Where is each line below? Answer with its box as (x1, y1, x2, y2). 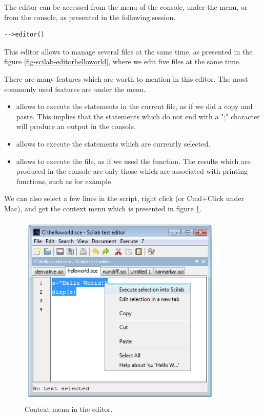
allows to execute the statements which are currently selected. (16, 138, 211, 149)
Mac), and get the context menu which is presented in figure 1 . (4, 203, 202, 213)
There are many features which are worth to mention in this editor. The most (4, 73, 248, 84)
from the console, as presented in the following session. (4, 11, 176, 22)
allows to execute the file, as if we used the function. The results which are (16, 155, 251, 166)
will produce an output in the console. (16, 121, 136, 132)
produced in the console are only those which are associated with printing (16, 166, 248, 176)
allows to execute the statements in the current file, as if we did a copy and (16, 101, 253, 112)
